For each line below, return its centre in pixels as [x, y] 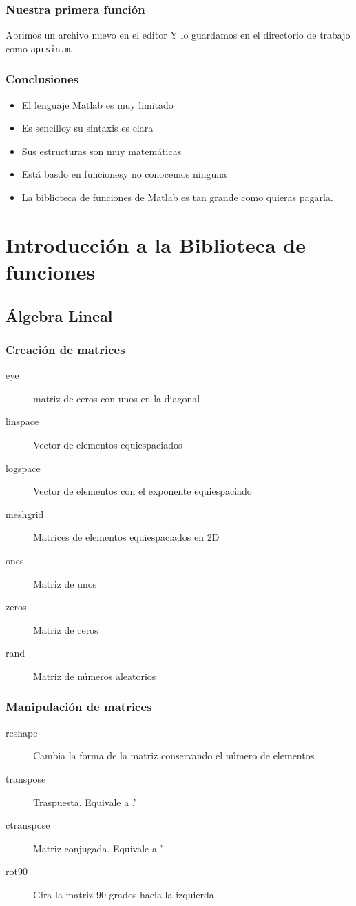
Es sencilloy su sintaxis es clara [87, 128]
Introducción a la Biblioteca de [156, 244]
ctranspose [28, 825]
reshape [22, 732]
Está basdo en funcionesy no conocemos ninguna [124, 174]
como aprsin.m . [39, 48]
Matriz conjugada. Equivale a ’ [98, 848]
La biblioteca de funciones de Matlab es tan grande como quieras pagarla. [177, 197]
